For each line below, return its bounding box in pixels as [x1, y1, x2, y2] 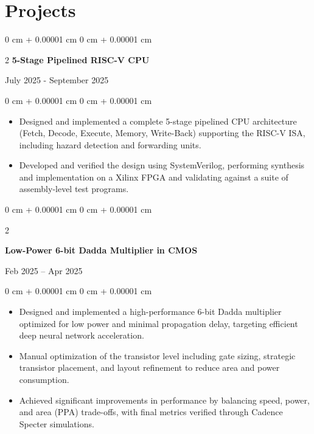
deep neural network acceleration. [19, 329, 144, 342]
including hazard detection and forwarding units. [19, 138, 201, 151]
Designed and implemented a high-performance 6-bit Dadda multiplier [19, 305, 282, 318]
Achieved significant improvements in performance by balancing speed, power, [19, 393, 310, 406]
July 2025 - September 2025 [5, 74, 109, 86]
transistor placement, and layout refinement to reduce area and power [19, 361, 280, 374]
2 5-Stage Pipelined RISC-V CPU [5, 53, 150, 66]
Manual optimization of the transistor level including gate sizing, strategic [19, 349, 296, 362]
